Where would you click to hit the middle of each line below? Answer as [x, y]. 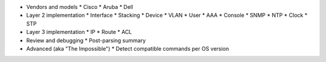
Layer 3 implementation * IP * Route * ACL [79, 32]
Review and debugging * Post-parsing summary [86, 40]
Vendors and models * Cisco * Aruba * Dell [80, 7]
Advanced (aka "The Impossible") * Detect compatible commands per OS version [128, 48]
